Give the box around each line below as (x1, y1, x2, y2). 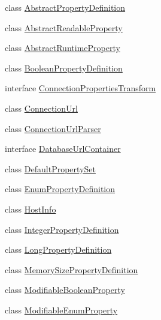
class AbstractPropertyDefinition (5, 1, 126, 13)
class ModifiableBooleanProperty (5, 283, 125, 296)
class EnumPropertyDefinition (5, 183, 116, 195)
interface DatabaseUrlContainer (5, 142, 121, 155)
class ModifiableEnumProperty (5, 303, 118, 316)
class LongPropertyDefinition (5, 243, 112, 256)
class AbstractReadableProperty (5, 21, 123, 34)
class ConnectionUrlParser (5, 122, 101, 134)
